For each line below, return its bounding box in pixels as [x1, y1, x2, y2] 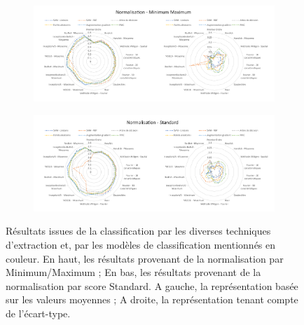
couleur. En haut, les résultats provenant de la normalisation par [6, 251, 284, 265]
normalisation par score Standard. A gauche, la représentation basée [6, 278, 298, 293]
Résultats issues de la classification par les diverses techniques [6, 223, 271, 238]
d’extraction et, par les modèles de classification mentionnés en [6, 237, 276, 252]
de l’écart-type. [6, 306, 71, 320]
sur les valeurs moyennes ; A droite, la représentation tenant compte [6, 292, 298, 307]
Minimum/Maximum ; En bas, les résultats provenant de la [6, 265, 261, 279]
